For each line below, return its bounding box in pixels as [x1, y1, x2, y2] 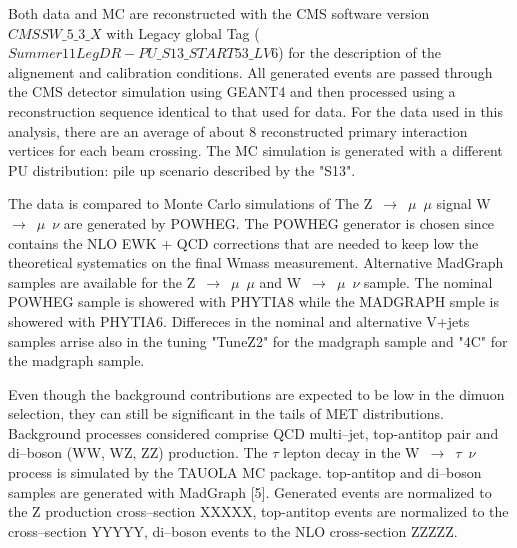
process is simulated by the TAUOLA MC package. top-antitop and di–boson [8, 462, 482, 483]
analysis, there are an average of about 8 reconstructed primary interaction [8, 120, 468, 141]
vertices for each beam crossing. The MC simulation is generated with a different [8, 140, 503, 161]
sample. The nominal [363, 271, 493, 292]
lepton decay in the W [283, 442, 420, 463]
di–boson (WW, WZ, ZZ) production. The [8, 442, 268, 463]
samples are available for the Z [8, 271, 196, 292]
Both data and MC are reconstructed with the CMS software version [8, 3, 430, 23]
